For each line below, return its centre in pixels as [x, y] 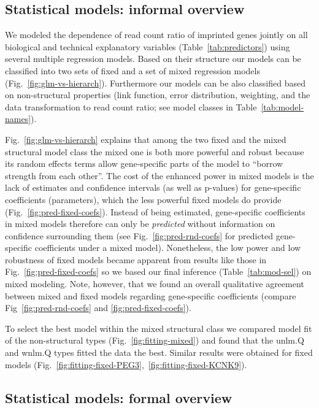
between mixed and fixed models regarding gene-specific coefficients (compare [151, 295]
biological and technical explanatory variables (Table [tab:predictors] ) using [148, 46]
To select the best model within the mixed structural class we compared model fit [159, 328]
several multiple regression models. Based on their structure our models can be [153, 59]
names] [18, 119]
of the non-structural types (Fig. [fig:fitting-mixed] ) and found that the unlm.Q [155, 340]
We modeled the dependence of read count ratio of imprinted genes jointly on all [156, 35]
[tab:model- [282, 106]
